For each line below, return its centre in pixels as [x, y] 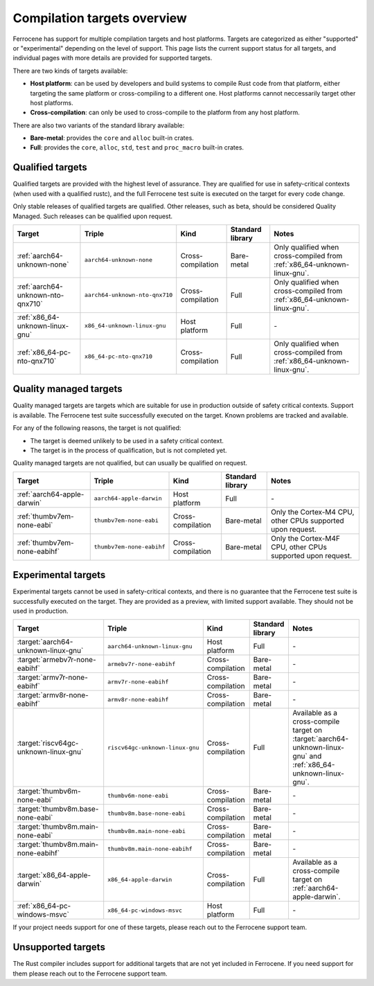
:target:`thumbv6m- [49, 791]
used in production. [41, 611]
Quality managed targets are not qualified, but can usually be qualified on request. [130, 463]
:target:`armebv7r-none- [56, 660]
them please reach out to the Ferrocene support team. [90, 974]
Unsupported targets [59, 948]
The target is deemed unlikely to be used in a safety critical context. [127, 440]
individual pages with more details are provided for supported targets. [113, 58]
